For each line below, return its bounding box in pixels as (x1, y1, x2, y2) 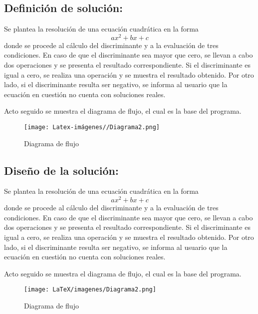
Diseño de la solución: (4, 162, 119, 178)
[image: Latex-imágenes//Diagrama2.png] (24, 124, 160, 131)
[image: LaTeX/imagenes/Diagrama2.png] (24, 286, 156, 293)
